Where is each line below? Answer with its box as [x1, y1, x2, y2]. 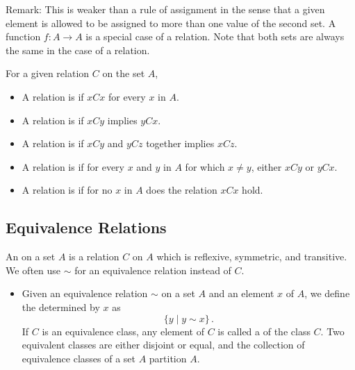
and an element [208, 286, 274, 301]
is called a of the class [217, 323, 311, 338]
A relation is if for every [22, 159, 124, 174]
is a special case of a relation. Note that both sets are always [85, 29, 345, 44]
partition [149, 351, 187, 365]
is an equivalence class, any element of [42, 323, 204, 338]
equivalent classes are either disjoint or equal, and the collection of [22, 337, 305, 352]
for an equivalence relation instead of [74, 262, 231, 277]
